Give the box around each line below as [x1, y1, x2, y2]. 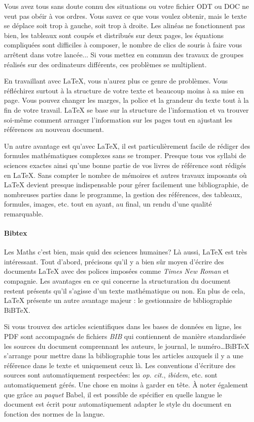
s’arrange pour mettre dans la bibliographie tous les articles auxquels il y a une [4, 350, 244, 361]
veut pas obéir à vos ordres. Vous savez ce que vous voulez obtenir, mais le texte [4, 10, 247, 21]
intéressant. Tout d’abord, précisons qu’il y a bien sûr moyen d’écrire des [4, 256, 224, 266]
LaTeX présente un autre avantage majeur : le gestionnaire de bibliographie [4, 295, 232, 305]
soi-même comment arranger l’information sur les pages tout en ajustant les [4, 114, 233, 125]
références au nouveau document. [4, 124, 104, 134]
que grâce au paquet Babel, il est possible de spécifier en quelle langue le [4, 389, 222, 399]
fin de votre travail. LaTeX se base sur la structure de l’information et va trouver [4, 104, 249, 115]
